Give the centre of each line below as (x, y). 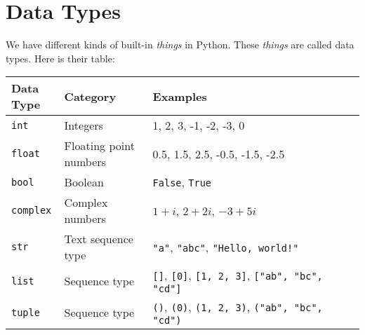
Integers (84, 125)
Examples (180, 96)
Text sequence (99, 239)
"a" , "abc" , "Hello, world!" (226, 247)
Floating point (99, 146)
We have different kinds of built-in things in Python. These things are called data (180, 45)
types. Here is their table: (60, 58)
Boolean (84, 182)
